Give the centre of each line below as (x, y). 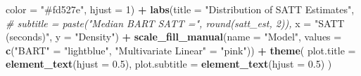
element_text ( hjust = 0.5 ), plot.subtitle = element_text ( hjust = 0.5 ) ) (169, 64)
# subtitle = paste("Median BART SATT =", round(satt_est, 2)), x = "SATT (175, 23)
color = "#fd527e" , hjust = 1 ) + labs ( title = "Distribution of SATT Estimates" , (180, 9)
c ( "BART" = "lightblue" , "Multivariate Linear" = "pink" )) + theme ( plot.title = (181, 50)
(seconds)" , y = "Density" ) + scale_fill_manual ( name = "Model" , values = (174, 37)
